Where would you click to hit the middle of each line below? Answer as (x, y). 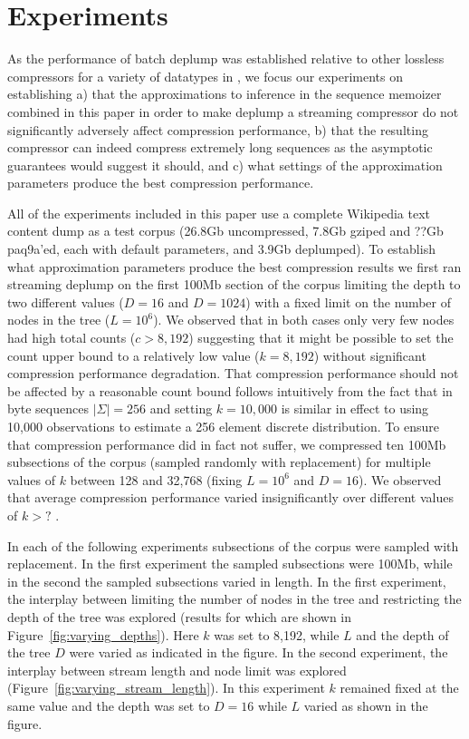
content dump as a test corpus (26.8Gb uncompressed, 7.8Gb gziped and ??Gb (225, 231)
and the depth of (402, 634)
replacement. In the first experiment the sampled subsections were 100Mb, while (230, 564)
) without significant (370, 355)
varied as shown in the (366, 705)
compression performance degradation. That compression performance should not (233, 373)
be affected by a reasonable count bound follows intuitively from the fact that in (230, 390)
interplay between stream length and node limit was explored (177, 670)
